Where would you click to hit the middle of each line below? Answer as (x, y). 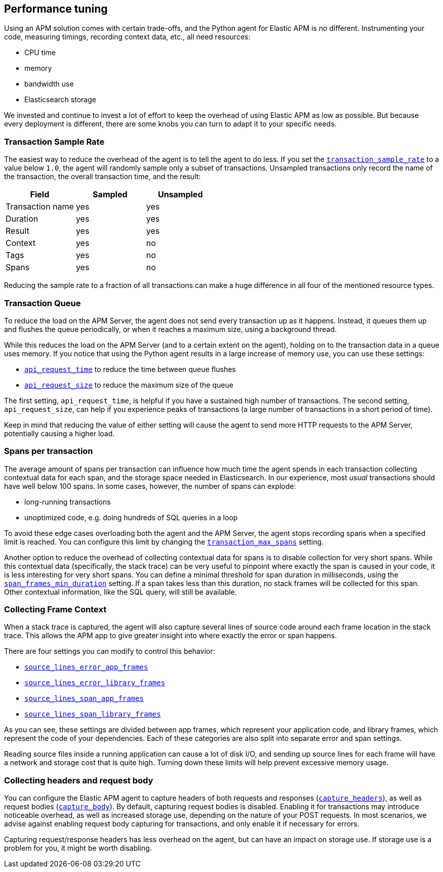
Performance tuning (56, 9)
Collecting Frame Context (55, 610)
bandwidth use (49, 84)
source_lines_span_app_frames (84, 699)
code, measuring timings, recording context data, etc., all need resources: (127, 37)
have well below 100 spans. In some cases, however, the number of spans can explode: (150, 486)
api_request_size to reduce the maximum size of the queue (129, 385)
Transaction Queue (43, 303)
